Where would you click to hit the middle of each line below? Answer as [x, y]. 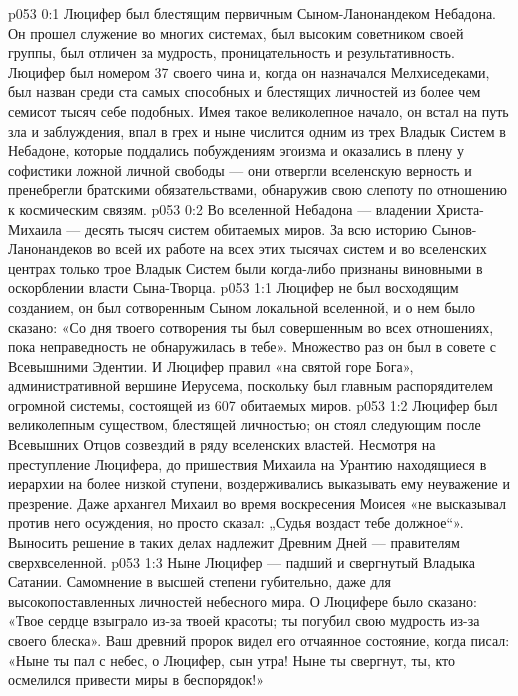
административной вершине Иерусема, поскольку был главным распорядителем [250, 385]
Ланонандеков [50, 248]
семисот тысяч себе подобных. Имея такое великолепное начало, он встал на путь [258, 110]
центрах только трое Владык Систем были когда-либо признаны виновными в [245, 267]
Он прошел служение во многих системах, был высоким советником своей [236, 32]
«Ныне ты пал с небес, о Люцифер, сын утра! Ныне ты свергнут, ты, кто [232, 659]
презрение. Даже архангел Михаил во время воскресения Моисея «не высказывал [257, 502]
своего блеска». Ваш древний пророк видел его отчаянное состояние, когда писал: [259, 640]
